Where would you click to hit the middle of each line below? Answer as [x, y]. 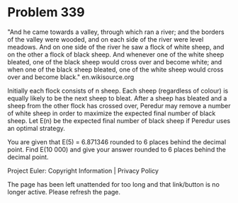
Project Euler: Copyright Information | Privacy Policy [83, 170]
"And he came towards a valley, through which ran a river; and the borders [116, 32]
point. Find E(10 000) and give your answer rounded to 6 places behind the [117, 149]
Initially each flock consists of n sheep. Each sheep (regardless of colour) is [118, 91]
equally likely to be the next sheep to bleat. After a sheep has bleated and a [117, 98]
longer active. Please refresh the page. [64, 192]
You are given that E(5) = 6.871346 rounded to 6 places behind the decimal [117, 141]
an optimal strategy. [36, 128]
